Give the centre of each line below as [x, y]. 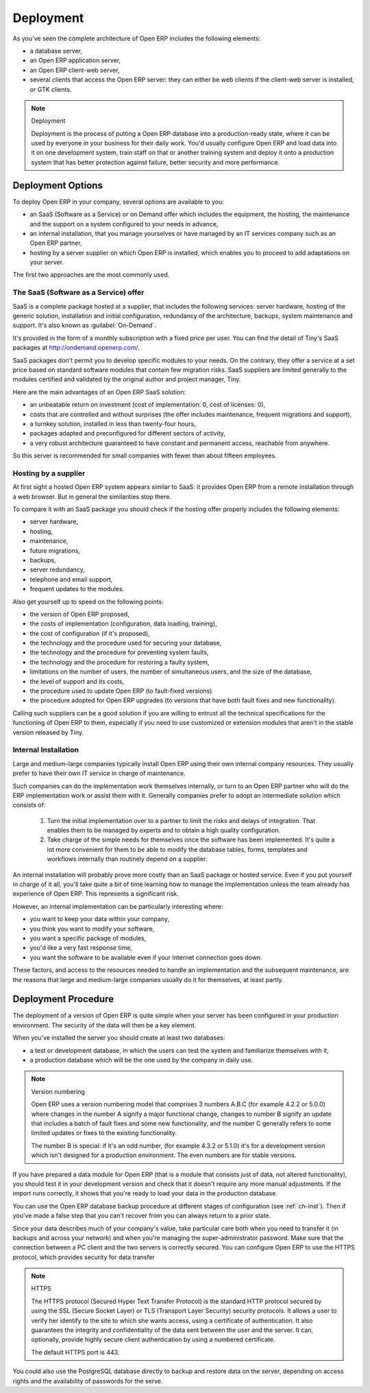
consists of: [29, 805]
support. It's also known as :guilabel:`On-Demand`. [85, 325]
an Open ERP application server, [75, 60]
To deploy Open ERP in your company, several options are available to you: [118, 202]
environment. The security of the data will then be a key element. [104, 1025]
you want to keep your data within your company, [100, 919]
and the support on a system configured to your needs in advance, [124, 224]
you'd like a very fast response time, [81, 948]
